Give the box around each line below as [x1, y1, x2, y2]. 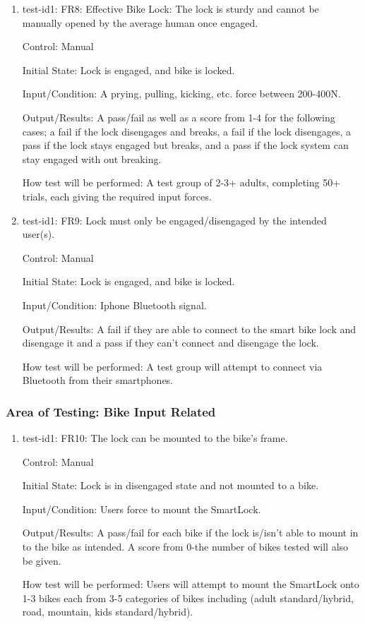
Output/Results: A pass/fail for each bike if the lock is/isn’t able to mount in [22, 525, 359, 540]
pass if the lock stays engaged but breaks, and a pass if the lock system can [22, 138, 349, 152]
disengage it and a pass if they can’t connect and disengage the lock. [22, 335, 319, 350]
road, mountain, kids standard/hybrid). [22, 604, 193, 619]
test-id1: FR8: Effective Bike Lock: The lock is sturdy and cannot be [22, 1, 319, 16]
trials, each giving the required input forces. [22, 188, 212, 203]
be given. [22, 553, 61, 568]
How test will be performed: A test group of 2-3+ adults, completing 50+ [22, 175, 341, 190]
